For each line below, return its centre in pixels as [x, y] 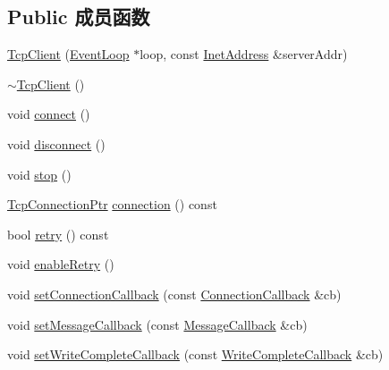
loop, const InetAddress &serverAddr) [244, 54]
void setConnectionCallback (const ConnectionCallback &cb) [174, 294]
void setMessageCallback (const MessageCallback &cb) [157, 324]
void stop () [39, 174]
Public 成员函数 [79, 17]
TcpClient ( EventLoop [68, 54]
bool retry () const [58, 234]
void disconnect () [56, 143]
